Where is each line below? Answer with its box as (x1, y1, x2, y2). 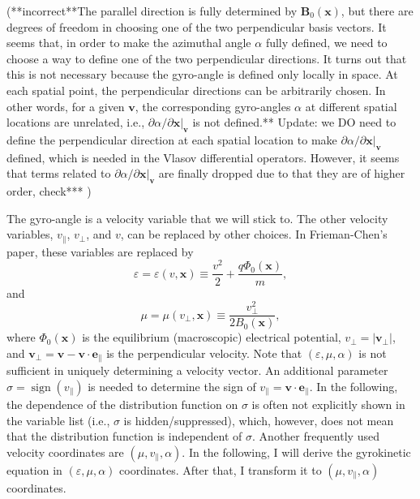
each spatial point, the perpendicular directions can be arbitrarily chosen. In (6, 81, 386, 98)
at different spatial (305, 97, 397, 114)
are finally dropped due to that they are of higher (158, 165, 405, 182)
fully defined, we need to (265, 34, 388, 51)
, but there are (341, 2, 414, 19)
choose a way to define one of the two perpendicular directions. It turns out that (6, 49, 407, 67)
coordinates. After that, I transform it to (119, 461, 322, 478)
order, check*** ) (6, 183, 92, 200)
